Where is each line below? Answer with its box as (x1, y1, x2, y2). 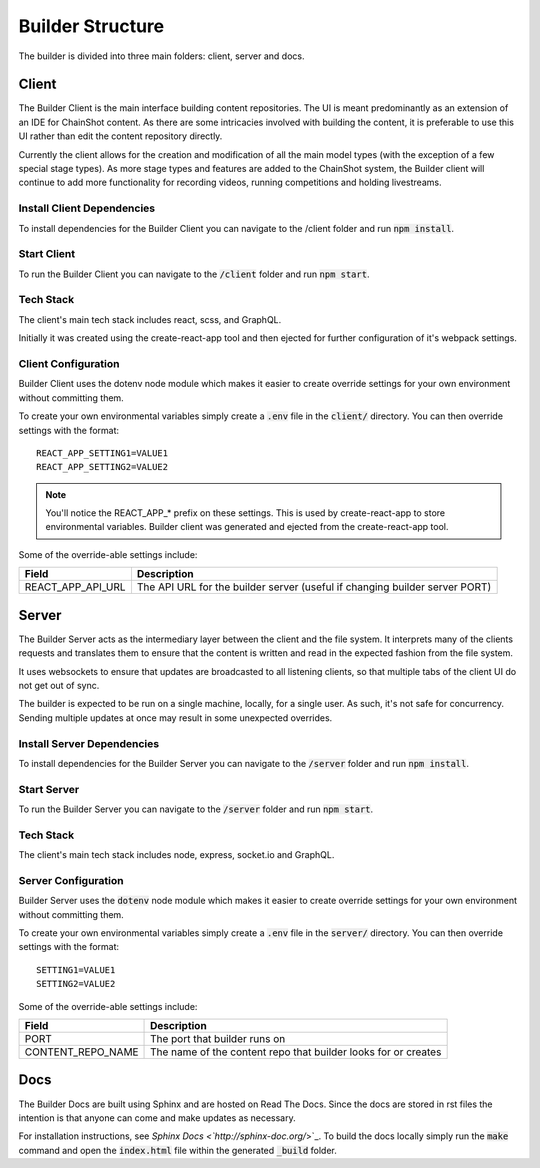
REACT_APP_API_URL (24, 580, 126, 594)
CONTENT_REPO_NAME (24, 1045, 139, 1059)
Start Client (18, 247, 76, 261)
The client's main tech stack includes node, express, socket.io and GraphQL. (18, 849, 335, 861)
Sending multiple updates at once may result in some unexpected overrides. (18, 711, 333, 724)
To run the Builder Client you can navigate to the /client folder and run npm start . (18, 268, 370, 280)
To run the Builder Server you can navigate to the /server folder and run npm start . (18, 803, 374, 815)
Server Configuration (18, 873, 124, 887)
